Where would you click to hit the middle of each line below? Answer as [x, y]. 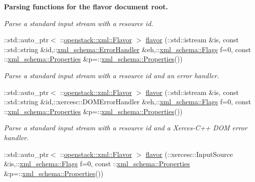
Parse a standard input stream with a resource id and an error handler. [112, 75]
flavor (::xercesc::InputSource [189, 154]
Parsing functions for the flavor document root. [86, 6]
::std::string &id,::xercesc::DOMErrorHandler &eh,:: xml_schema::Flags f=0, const [127, 102]
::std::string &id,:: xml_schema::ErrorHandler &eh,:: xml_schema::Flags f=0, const [127, 49]
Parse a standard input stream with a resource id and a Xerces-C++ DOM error [126, 128]
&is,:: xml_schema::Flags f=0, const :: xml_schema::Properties [97, 164]
